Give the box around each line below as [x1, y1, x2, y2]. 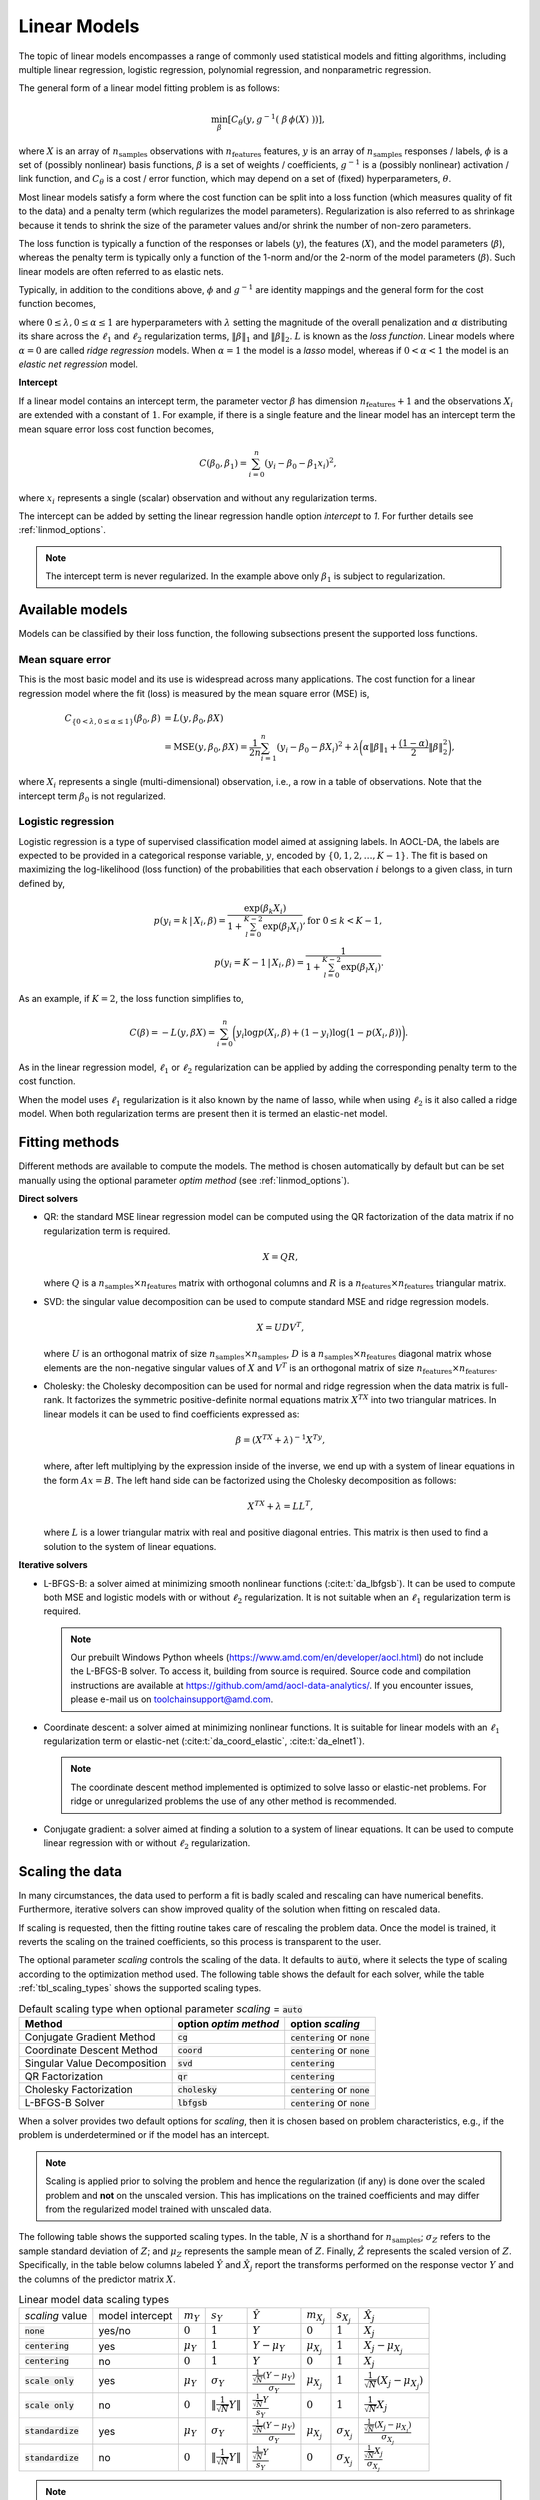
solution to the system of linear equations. [43, 1540, 217, 1552]
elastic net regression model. [18, 358, 139, 370]
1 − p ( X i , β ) [349, 1027, 399, 1041]
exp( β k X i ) [243, 903, 287, 916]
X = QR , [262, 1251, 299, 1262]
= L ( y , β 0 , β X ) [163, 712, 224, 726]
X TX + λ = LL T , [247, 1499, 314, 1512]
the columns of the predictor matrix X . [18, 2273, 177, 2285]
